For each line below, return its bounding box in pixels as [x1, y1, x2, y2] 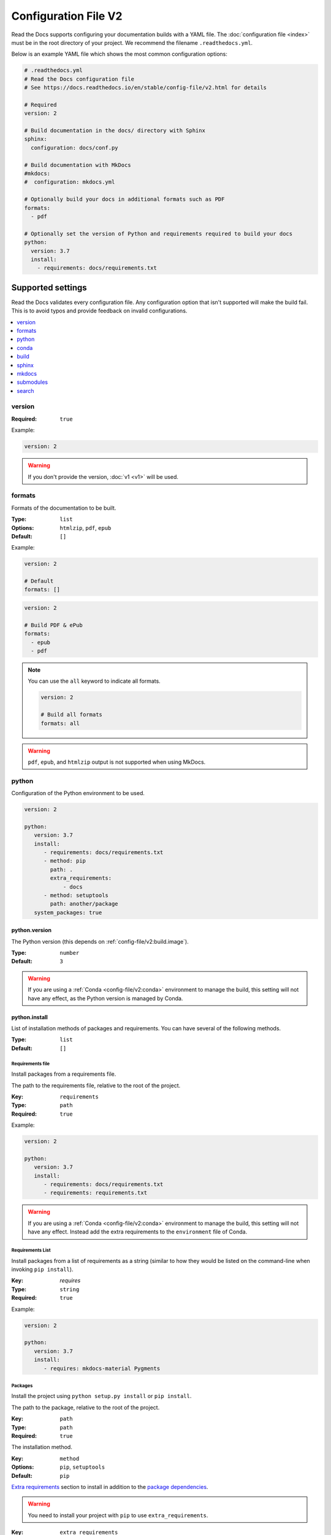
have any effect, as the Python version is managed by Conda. [28, 995, 183, 1002]
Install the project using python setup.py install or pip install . [11, 1393, 192, 1400]
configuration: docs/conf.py [31, 144, 119, 151]
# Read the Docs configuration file [24, 76, 135, 82]
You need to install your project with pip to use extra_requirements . [28, 1511, 208, 1519]
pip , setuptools [59, 1463, 105, 1471]
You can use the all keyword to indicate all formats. [28, 677, 161, 685]
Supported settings [11, 282, 87, 293]
